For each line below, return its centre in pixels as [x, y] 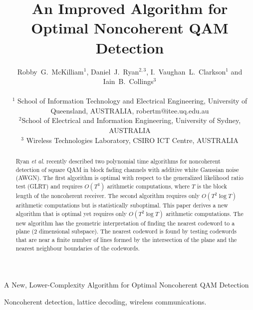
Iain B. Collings [128, 81]
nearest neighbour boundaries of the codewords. [78, 248]
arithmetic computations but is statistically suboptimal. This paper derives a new [122, 205]
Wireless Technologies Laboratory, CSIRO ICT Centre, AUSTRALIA [132, 140]
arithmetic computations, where [148, 186]
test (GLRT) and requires [49, 186]
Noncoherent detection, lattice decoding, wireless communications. [105, 301]
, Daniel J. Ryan [113, 71]
